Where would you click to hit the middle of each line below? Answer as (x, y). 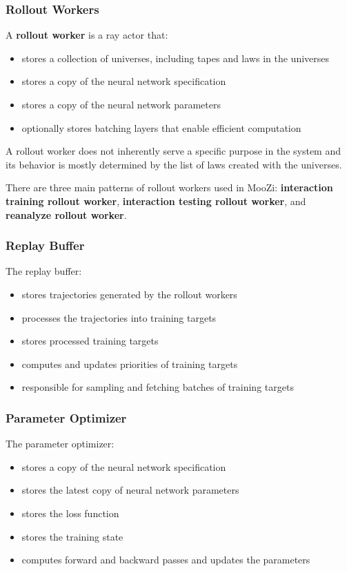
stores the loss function (70, 513)
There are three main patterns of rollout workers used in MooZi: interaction (169, 187)
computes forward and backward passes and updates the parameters (166, 560)
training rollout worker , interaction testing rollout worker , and (156, 201)
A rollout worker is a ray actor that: (87, 35)
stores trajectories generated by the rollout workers (129, 294)
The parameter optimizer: (60, 444)
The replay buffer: (44, 271)
